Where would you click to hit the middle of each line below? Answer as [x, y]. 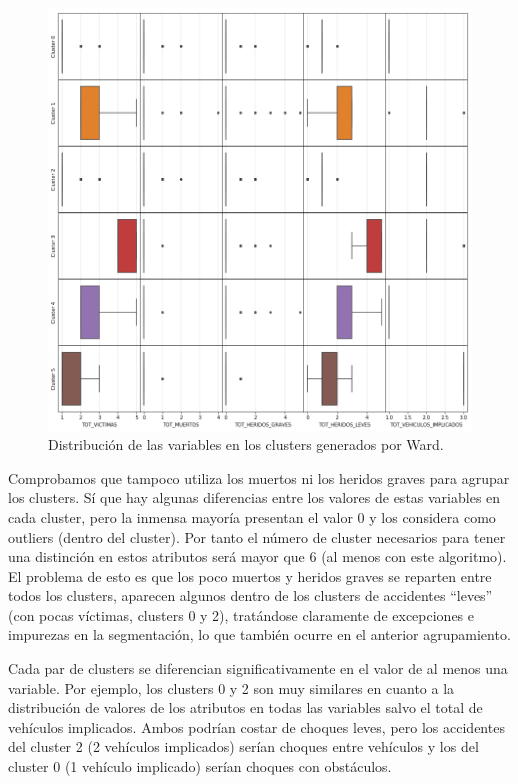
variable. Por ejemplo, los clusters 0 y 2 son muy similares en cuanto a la [231, 687]
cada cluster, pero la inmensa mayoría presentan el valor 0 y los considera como [252, 516]
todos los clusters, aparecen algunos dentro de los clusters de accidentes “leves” [250, 595]
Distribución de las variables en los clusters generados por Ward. [246, 444]
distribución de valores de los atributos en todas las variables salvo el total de [245, 707]
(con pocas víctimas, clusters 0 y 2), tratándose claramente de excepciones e [241, 614]
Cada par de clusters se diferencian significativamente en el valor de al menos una [258, 668]
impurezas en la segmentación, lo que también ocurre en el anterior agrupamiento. [259, 634]
